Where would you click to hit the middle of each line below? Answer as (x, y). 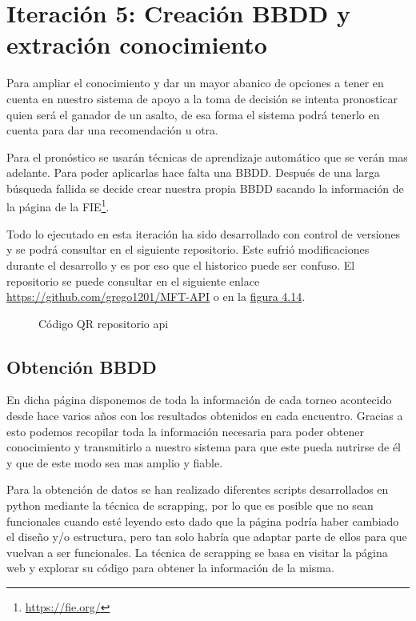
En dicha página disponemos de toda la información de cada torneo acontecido (199, 400)
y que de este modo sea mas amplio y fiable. (115, 462)
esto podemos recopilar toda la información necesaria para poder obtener (185, 431)
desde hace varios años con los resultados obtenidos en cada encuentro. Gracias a (205, 416)
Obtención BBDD (82, 366)
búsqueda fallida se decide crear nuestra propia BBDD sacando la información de (205, 188)
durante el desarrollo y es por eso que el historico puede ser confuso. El (181, 264)
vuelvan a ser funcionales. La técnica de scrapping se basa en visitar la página (197, 552)
